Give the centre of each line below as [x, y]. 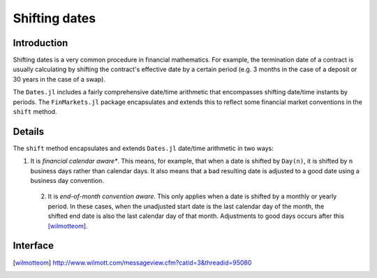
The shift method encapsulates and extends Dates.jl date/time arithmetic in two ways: [143, 148]
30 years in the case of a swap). [59, 79]
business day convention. [67, 181]
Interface [33, 246]
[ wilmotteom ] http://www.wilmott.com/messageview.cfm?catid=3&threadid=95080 [132, 263]
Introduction [40, 43]
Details [29, 132]
